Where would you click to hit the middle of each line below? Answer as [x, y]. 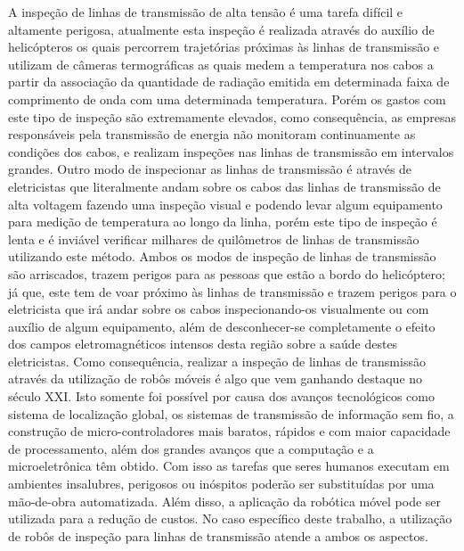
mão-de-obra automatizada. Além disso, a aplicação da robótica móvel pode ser [225, 501]
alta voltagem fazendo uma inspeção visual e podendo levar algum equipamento [225, 204]
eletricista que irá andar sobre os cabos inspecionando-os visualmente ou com [219, 309]
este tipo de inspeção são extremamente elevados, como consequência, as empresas [232, 116]
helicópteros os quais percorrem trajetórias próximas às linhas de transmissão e [224, 47]
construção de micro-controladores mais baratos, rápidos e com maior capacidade [229, 431]
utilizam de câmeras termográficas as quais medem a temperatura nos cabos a [221, 64]
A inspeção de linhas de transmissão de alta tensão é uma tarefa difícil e [206, 12]
